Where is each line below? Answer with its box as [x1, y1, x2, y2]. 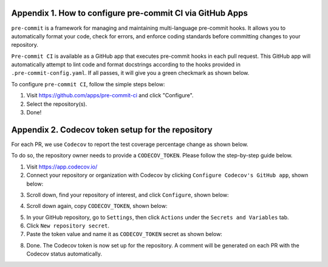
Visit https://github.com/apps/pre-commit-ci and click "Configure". [26, 92, 194, 99]
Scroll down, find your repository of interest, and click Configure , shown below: [26, 191, 229, 198]
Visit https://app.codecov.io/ [26, 163, 98, 170]
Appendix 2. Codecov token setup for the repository [11, 125, 213, 135]
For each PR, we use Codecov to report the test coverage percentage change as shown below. [11, 140, 248, 148]
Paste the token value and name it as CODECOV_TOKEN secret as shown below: [26, 231, 223, 238]
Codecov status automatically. [26, 250, 103, 258]
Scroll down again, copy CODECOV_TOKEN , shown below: [26, 203, 168, 210]
